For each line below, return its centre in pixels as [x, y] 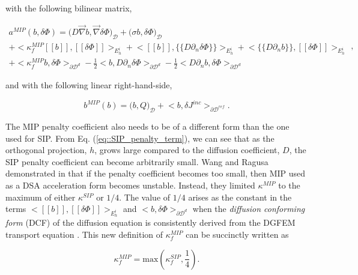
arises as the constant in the [240, 197]
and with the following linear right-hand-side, [89, 85]
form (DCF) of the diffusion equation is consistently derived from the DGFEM [150, 222]
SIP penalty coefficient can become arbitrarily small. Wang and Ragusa [137, 161]
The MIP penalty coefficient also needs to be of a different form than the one [147, 126]
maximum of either [41, 197]
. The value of [145, 197]
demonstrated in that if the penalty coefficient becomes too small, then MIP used [156, 173]
